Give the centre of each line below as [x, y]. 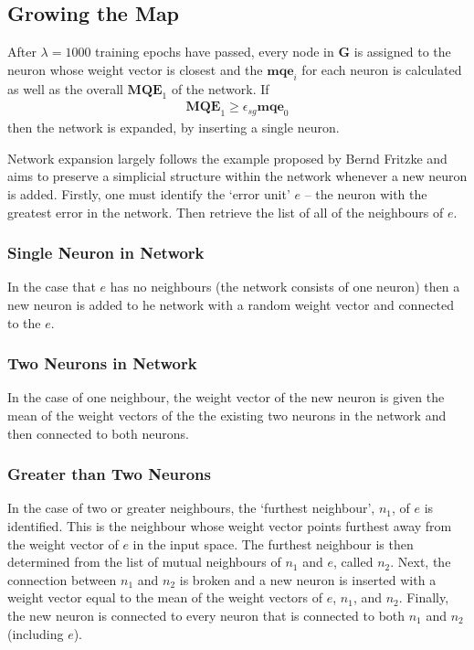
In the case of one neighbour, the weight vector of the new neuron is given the [226, 397]
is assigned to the [402, 52]
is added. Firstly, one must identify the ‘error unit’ [149, 194]
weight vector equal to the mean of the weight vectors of [165, 597]
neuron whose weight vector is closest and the [135, 69]
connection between [62, 579]
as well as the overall [65, 88]
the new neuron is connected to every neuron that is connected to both [206, 615]
